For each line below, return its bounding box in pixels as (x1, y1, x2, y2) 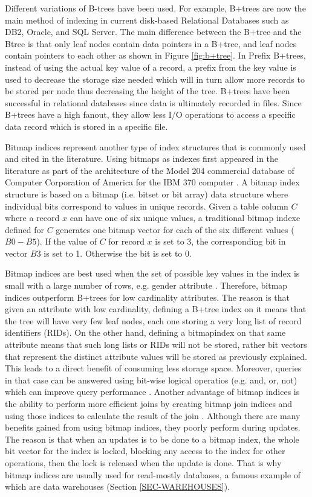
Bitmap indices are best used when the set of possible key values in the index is (5, 267, 300, 280)
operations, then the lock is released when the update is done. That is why (5, 456, 282, 469)
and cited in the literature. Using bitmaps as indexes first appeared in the (5, 152, 279, 165)
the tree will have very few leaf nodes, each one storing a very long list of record (5, 314, 302, 327)
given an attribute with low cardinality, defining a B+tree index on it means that (5, 303, 307, 315)
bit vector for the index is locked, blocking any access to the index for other (5, 444, 285, 457)
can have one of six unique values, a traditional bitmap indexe (70, 211, 301, 224)
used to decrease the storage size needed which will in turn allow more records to (5, 72, 305, 85)
